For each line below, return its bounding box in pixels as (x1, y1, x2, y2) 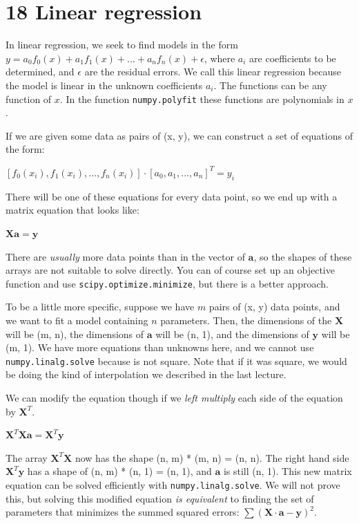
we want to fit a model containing (6, 312, 148, 327)
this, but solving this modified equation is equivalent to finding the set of (6, 491, 314, 505)
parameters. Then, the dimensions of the (160, 312, 332, 327)
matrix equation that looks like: (6, 203, 139, 217)
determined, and (6, 64, 75, 79)
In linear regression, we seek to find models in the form (6, 37, 238, 52)
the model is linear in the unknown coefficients (6, 77, 203, 92)
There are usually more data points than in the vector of (6, 249, 245, 263)
